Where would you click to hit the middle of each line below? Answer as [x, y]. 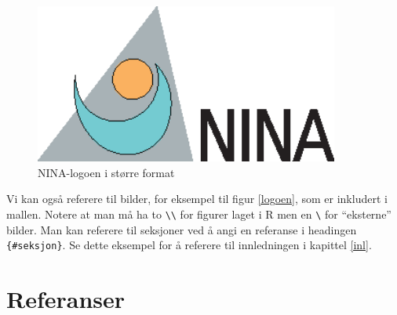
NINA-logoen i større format [106, 172]
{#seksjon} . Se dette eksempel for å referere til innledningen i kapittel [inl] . [189, 245]
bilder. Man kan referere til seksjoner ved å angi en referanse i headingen [182, 229]
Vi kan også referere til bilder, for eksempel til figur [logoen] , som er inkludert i [197, 199]
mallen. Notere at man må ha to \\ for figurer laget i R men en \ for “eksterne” [199, 214]
